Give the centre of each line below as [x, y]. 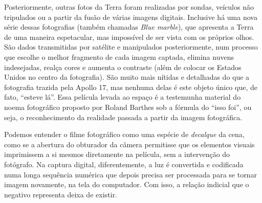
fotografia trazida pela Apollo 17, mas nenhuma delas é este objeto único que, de [131, 87]
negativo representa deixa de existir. [61, 194]
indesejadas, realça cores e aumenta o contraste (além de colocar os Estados [123, 67]
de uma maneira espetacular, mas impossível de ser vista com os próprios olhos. [129, 37]
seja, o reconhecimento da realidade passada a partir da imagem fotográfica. [123, 117]
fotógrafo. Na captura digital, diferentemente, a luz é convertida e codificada [124, 164]
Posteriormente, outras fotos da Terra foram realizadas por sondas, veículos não [129, 7]
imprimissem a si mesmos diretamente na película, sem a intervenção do [117, 154]
